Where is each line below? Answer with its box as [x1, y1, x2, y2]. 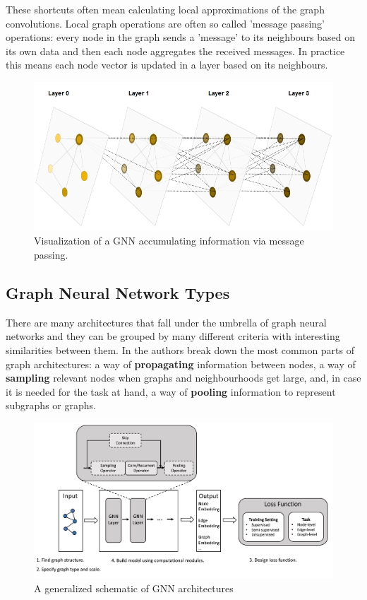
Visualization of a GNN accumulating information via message [34, 233, 304, 248]
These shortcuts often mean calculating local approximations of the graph [6, 2, 325, 16]
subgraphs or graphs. [6, 398, 96, 413]
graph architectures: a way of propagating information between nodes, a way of [6, 356, 356, 371]
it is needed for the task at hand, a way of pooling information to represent [6, 384, 336, 399]
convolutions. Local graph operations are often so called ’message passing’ [6, 16, 325, 30]
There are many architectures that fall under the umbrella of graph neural [6, 314, 327, 329]
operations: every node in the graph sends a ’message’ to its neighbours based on [6, 30, 356, 45]
